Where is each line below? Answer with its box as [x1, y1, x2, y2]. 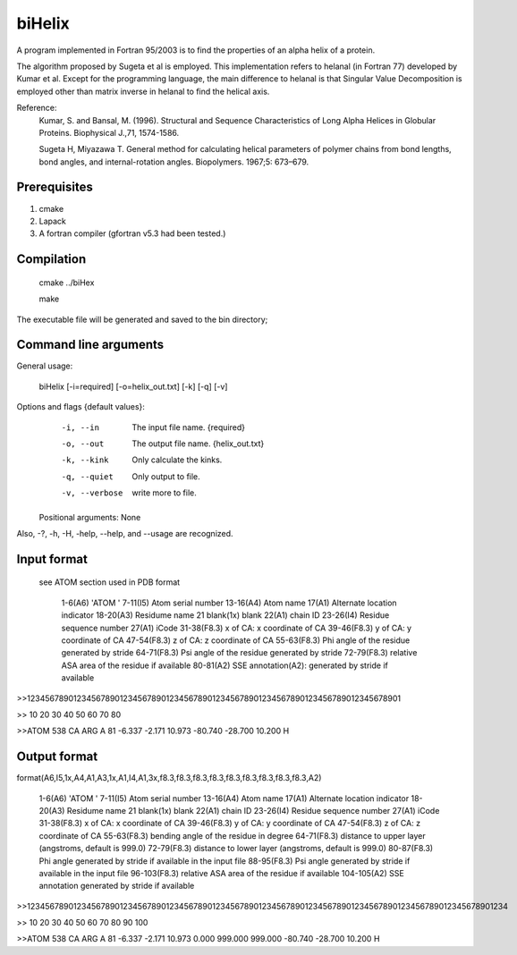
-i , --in [61, 422, 100, 433]
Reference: [16, 103, 57, 114]
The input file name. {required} [131, 421, 246, 433]
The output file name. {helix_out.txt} [131, 438, 265, 449]
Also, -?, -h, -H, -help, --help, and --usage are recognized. [16, 528, 233, 538]
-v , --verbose [61, 488, 123, 498]
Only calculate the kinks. [131, 454, 223, 465]
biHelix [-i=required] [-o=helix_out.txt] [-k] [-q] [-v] [38, 381, 228, 392]
